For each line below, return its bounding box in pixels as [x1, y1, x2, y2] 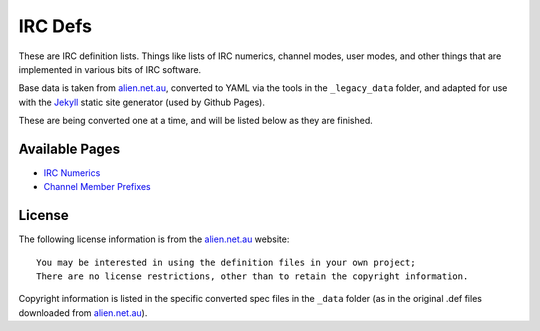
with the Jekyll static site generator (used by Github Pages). [18, 96, 265, 108]
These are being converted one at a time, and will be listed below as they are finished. [18, 115, 374, 127]
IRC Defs [18, 15, 92, 37]
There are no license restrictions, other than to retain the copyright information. [36, 271, 469, 282]
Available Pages [18, 140, 120, 157]
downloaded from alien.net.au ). [18, 306, 148, 319]
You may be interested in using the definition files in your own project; [36, 256, 416, 268]
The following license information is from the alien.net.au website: [18, 233, 290, 245]
